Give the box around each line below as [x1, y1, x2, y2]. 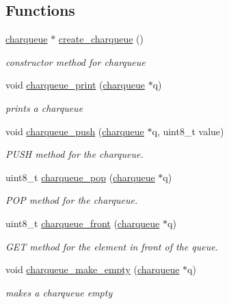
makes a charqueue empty [5, 285, 113, 299]
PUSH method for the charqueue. [5, 147, 144, 161]
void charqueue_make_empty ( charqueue [5, 262, 180, 277]
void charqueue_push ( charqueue [5, 124, 144, 138]
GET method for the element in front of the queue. [5, 239, 218, 253]
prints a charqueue [5, 100, 83, 115]
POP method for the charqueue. [5, 193, 138, 207]
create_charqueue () [58, 32, 144, 46]
